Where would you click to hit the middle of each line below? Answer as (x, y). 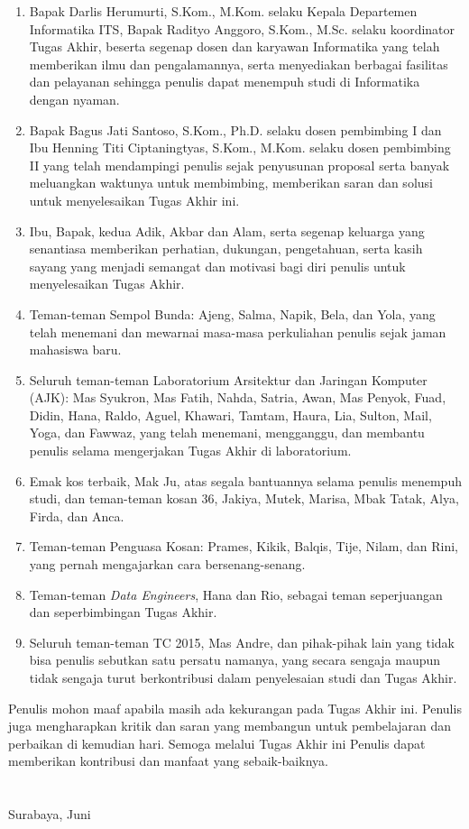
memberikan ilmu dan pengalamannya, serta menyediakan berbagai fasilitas (239, 64)
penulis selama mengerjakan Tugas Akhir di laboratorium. (190, 451)
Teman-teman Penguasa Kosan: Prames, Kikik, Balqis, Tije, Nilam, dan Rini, (244, 546)
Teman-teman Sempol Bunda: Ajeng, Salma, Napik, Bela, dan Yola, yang (232, 313)
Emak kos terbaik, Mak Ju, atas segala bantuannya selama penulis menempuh (245, 480)
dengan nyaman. (74, 99)
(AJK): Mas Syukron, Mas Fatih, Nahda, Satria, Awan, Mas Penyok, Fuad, (238, 397)
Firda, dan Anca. (77, 516)
